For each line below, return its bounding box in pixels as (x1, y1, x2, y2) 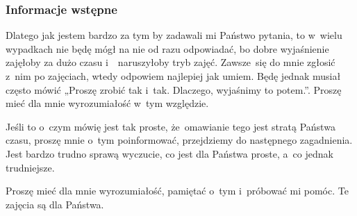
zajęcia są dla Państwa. (6, 197, 104, 211)
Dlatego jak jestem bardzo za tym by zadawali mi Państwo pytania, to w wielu (6, 28, 342, 42)
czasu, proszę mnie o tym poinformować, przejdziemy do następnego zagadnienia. (6, 133, 353, 147)
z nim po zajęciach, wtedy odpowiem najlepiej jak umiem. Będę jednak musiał (6, 69, 341, 83)
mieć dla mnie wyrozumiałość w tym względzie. (6, 96, 209, 110)
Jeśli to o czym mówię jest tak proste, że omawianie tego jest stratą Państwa (6, 119, 335, 133)
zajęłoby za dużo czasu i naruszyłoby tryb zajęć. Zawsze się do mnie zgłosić (6, 55, 335, 69)
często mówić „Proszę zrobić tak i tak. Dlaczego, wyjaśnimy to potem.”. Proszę (6, 82, 342, 97)
